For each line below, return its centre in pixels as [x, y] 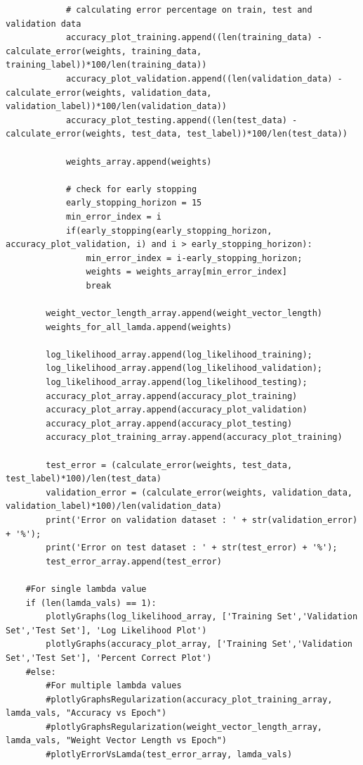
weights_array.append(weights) [139, 162]
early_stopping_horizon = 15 [134, 203]
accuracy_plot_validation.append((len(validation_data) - [204, 78]
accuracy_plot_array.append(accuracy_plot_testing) [169, 423]
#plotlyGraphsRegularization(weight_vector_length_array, [184, 727]
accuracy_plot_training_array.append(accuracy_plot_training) [194, 437]
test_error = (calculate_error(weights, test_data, [169, 465]
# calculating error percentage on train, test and [189, 10]
